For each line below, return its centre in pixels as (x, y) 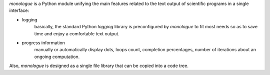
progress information (43, 43)
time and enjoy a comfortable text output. (77, 34)
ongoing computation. (57, 57)
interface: (19, 10)
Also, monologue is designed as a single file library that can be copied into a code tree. (99, 66)
